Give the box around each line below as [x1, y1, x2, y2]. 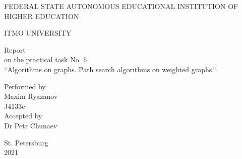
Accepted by [4, 110, 42, 121]
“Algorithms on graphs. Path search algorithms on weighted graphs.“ [4, 64, 216, 74]
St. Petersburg [4, 137, 48, 147]
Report [4, 44, 26, 55]
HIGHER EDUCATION [4, 11, 79, 21]
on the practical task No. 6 [4, 54, 87, 65]
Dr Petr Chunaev [4, 120, 57, 130]
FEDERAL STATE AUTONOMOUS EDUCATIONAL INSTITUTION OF [4, 1, 238, 11]
